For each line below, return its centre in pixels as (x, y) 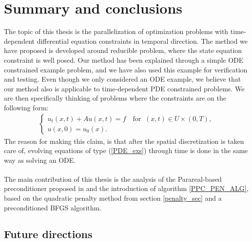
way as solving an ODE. (40, 160)
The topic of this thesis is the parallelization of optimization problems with (116, 31)
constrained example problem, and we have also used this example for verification (126, 69)
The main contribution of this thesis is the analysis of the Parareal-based (113, 179)
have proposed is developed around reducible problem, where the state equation (123, 50)
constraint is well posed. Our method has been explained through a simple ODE (124, 60)
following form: (26, 107)
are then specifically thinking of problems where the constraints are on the (115, 98)
